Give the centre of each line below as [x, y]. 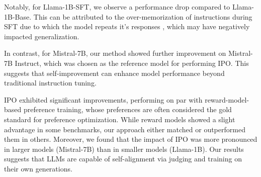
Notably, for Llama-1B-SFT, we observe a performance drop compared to [117, 7]
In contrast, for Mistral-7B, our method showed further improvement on [115, 53]
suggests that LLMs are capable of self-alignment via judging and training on [123, 159]
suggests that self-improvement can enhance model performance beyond [114, 73]
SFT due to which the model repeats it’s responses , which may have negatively [127, 26]
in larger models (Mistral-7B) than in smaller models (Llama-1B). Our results [124, 149]
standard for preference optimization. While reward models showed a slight [120, 119]
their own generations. [38, 168]
